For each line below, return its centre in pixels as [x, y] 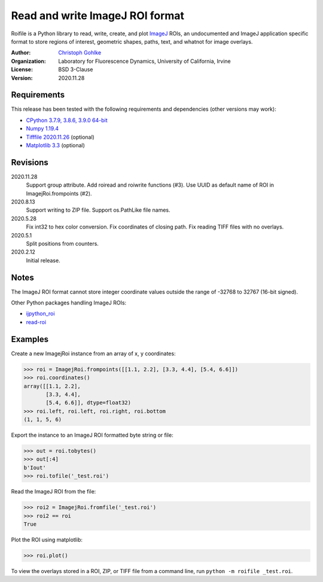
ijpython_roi [40, 313]
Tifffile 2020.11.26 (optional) [60, 137]
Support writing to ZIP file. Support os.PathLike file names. [98, 210]
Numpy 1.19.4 [42, 129]
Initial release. [43, 260]
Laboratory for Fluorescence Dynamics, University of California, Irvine [144, 61]
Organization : [28, 61]
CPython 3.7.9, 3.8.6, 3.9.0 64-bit [67, 120]
